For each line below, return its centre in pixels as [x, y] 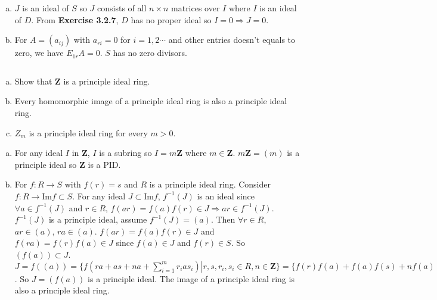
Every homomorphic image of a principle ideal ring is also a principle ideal [151, 101]
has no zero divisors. [150, 53]
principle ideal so [46, 164]
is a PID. [104, 164]
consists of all [122, 8]
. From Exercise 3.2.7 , [75, 19]
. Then [223, 219]
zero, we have [39, 53]
